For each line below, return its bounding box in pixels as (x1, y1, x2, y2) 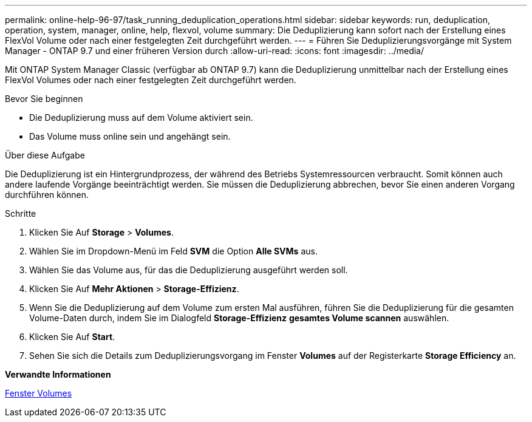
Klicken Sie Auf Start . (29, 332, 115, 342)
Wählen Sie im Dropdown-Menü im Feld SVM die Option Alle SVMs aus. (29, 246, 318, 256)
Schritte (5, 208, 36, 219)
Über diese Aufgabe (5, 150, 85, 160)
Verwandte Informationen (5, 369, 111, 379)
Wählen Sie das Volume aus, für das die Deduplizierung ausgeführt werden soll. (29, 265, 348, 275)
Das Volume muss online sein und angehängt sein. (29, 131, 231, 141)
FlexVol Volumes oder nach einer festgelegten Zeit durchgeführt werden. (5, 75, 296, 85)
